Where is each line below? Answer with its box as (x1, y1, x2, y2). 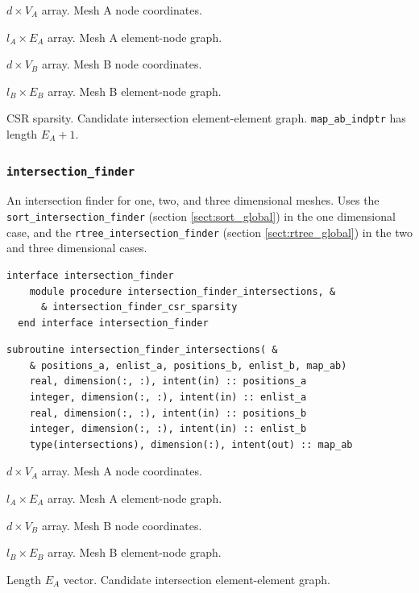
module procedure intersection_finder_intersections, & (29, 285, 336, 297)
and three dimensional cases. (6, 239, 147, 256)
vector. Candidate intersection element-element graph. (63, 570, 330, 587)
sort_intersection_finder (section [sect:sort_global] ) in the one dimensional (6, 208, 396, 224)
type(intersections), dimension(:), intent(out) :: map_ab (29, 438, 353, 450)
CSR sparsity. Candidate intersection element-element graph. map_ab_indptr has (6, 110, 406, 126)
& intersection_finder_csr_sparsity (40, 301, 238, 313)
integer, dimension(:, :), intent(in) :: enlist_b (29, 423, 307, 435)
